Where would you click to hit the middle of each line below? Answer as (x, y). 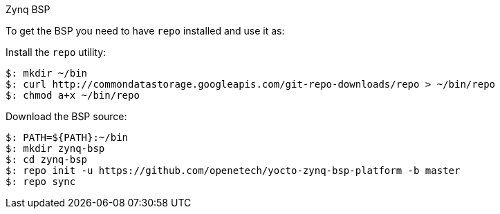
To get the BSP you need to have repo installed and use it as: (145, 31)
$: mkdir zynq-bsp (55, 148)
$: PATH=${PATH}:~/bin (67, 137)
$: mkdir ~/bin (47, 73)
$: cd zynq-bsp (47, 159)
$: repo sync (41, 182)
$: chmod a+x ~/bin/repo (73, 95)
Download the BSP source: (66, 116)
